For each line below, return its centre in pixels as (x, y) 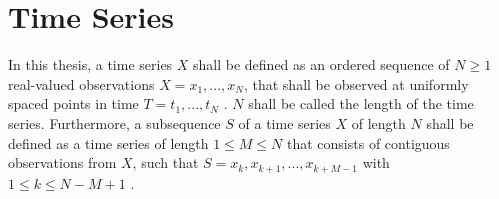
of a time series (284, 122)
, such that (165, 162)
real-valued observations (81, 83)
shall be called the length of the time (361, 103)
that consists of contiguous (368, 142)
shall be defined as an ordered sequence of (321, 64)
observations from (62, 162)
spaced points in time (73, 103)
